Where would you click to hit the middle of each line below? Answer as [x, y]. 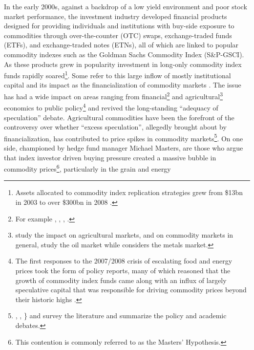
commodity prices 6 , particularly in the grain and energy [87, 168]
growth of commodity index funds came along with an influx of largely [121, 280]
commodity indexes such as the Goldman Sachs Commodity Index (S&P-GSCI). [124, 54]
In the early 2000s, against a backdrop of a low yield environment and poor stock [126, 6]
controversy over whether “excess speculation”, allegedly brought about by [115, 127]
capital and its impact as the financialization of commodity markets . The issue [123, 85]
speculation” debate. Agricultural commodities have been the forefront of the [119, 117]
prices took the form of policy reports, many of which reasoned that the [123, 270]
